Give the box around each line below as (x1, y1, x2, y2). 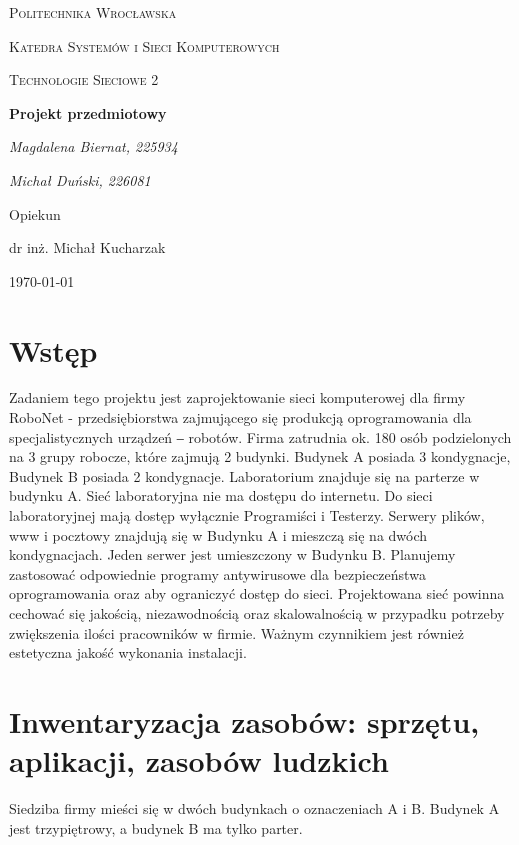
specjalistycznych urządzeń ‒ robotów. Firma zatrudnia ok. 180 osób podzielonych (9, 426, 512, 447)
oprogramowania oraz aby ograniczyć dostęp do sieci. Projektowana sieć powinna (9, 583, 505, 604)
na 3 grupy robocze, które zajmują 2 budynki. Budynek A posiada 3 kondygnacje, (9, 446, 511, 467)
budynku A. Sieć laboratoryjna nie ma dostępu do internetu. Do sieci (9, 485, 433, 506)
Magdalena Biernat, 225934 (9, 136, 178, 157)
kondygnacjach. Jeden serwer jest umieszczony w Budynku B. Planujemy (9, 544, 456, 565)
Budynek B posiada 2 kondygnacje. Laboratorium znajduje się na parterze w (9, 465, 480, 486)
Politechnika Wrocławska (9, 2, 177, 22)
